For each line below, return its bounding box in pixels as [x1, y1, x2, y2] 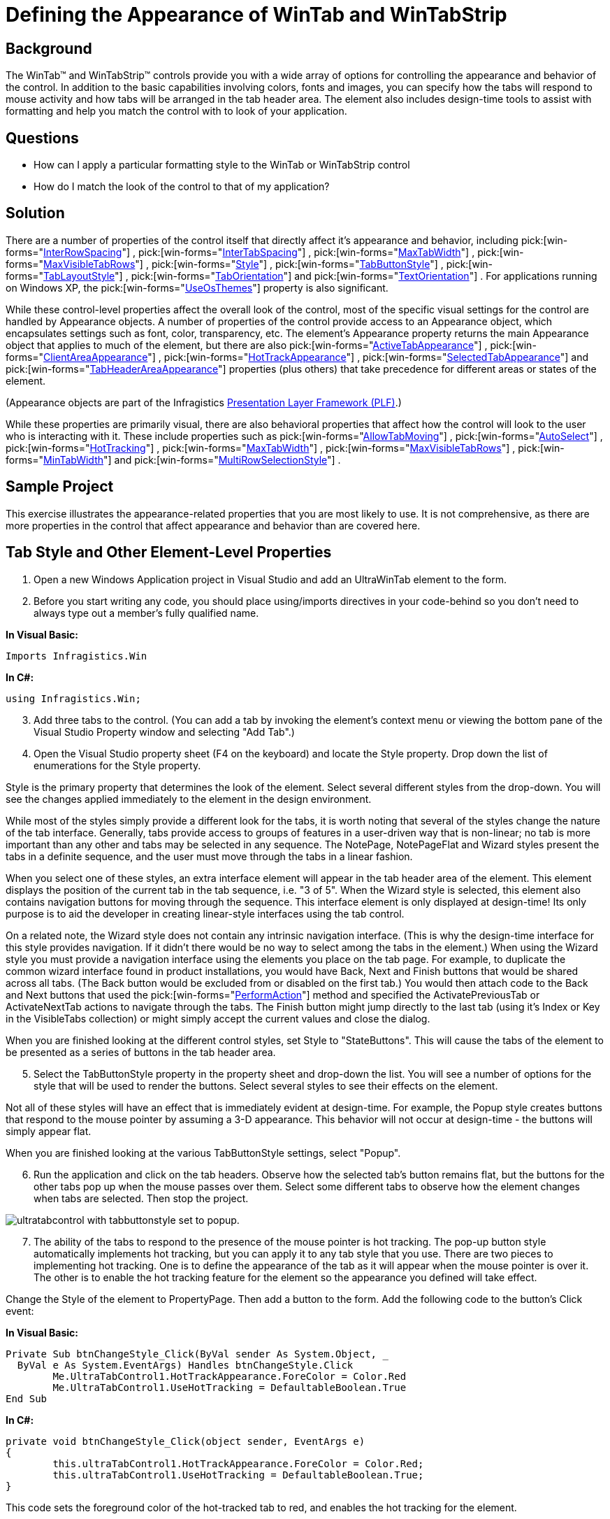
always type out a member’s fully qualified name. [34, 606, 259, 619]
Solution [6, 204, 65, 222]
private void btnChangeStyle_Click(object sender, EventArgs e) [6, 1435, 365, 1447]
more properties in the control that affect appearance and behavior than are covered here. [6, 519, 421, 532]
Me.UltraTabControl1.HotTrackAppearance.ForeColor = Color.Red [52, 1370, 407, 1382]
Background [6, 39, 92, 57]
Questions [6, 129, 79, 147]
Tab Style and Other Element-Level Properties [6, 543, 332, 562]
